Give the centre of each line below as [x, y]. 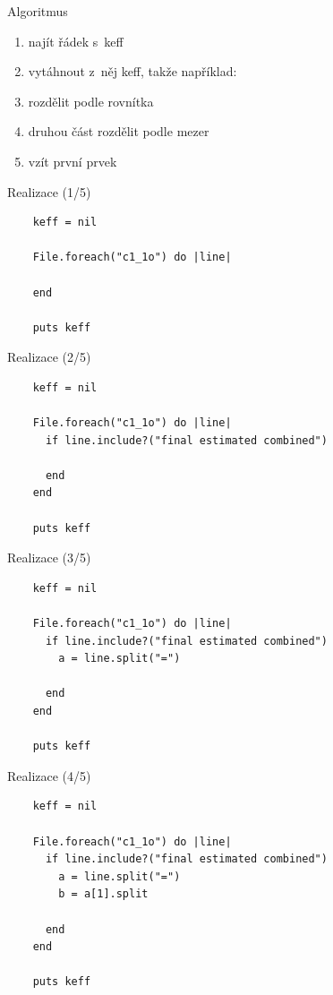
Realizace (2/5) [49, 357]
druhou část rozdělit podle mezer [119, 131]
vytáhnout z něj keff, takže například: [132, 71]
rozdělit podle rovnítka [91, 101]
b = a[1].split [103, 894]
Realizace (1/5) [49, 191]
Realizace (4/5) [49, 775]
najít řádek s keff [76, 41]
